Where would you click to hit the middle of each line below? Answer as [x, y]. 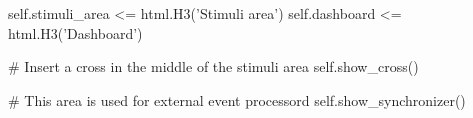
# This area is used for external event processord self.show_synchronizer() [237, 99]
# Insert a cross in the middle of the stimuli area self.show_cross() [213, 66]
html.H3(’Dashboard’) [75, 32]
